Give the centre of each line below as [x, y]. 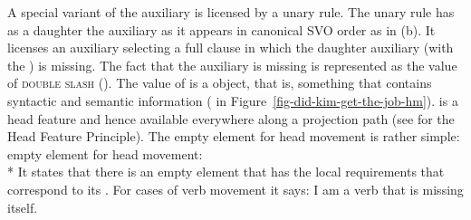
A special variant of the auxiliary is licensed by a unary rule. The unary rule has [231, 12]
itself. [23, 207]
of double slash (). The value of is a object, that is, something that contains [220, 83]
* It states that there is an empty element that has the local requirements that [226, 172]
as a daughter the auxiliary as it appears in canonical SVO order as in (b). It [221, 29]
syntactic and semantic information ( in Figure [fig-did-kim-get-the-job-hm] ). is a [233, 100]
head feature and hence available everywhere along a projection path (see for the [231, 118]
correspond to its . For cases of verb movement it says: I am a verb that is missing [235, 189]
